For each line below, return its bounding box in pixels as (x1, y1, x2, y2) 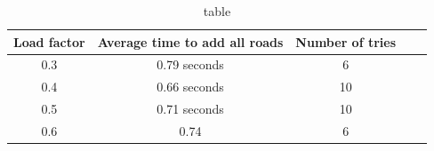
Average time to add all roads (97, 32, 284, 51)
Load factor (13, 32, 85, 51)
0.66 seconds (157, 77, 224, 96)
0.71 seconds (157, 99, 224, 118)
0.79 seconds (157, 55, 224, 74)
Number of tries (295, 32, 397, 51)
